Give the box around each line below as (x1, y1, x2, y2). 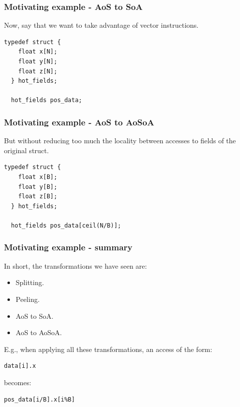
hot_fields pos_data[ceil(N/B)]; (11, 222, 121, 229)
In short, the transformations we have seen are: (4, 260, 147, 271)
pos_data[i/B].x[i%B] (4, 396, 75, 403)
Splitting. (15, 277, 44, 288)
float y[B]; (18, 183, 58, 190)
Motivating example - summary (4, 241, 133, 253)
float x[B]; (18, 173, 58, 180)
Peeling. (15, 293, 40, 304)
